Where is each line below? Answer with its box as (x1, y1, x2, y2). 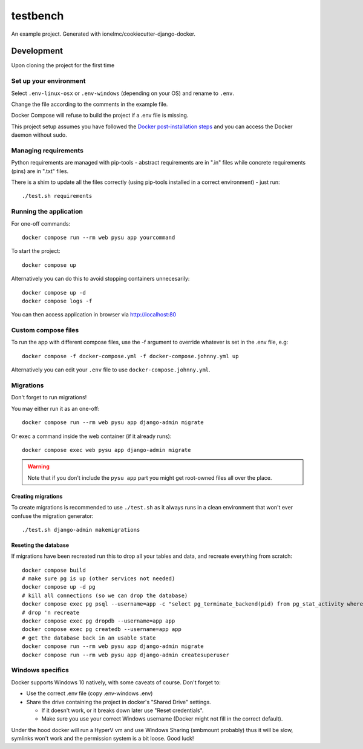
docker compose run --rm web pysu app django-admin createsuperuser (22, 651, 229, 658)
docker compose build (22, 566, 86, 574)
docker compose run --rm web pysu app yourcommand (22, 234, 175, 241)
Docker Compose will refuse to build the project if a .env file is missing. (11, 112, 189, 119)
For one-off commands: (11, 220, 71, 227)
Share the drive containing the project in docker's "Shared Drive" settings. (26, 698, 211, 705)
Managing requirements (11, 146, 84, 154)
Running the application (11, 208, 83, 216)
